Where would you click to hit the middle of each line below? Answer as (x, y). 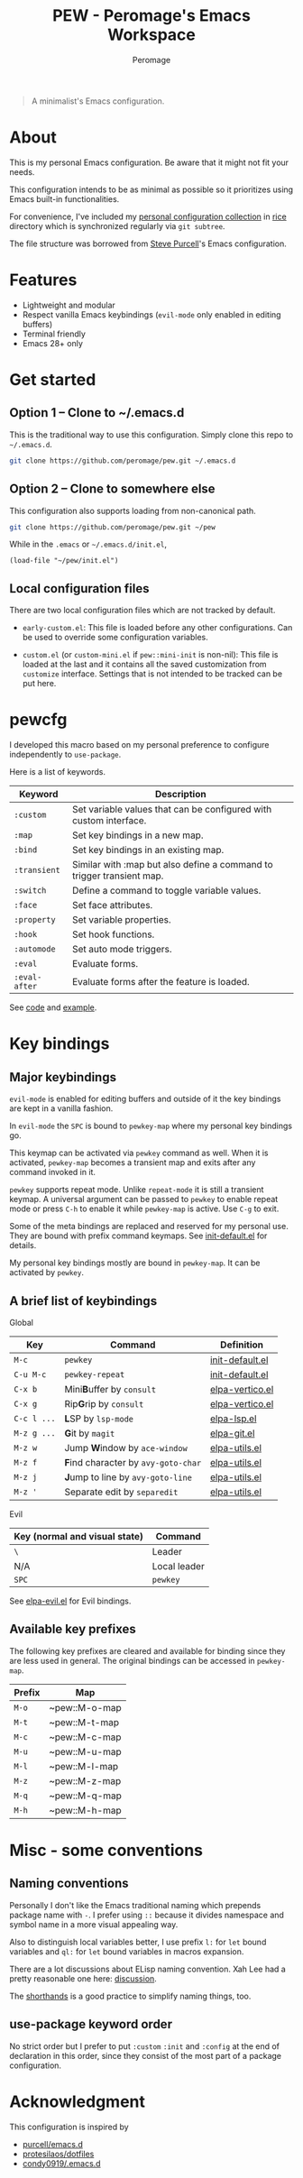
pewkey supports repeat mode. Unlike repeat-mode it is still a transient (137, 1190)
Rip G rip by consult (104, 1403)
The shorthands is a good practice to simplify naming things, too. (130, 1996)
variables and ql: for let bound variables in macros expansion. (127, 1951)
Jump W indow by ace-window (126, 1447)
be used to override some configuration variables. (115, 638)
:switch (30, 891)
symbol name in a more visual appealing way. (94, 1924)
